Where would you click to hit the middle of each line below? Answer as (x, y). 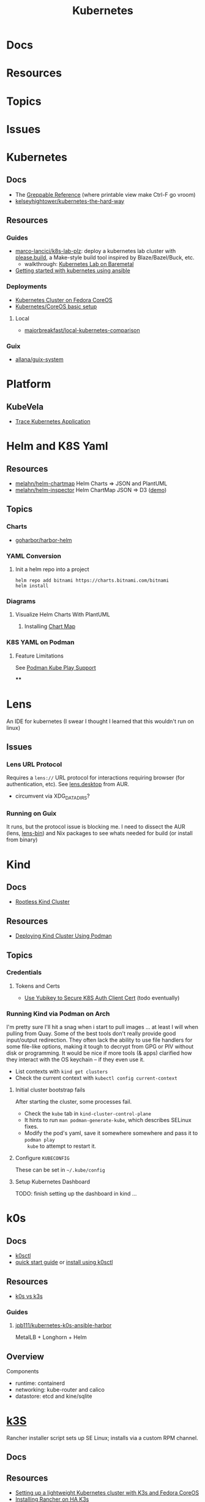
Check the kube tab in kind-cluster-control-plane (88, 1113)
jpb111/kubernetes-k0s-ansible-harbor (63, 1326)
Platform (29, 384)
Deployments (27, 287)
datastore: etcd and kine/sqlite (54, 1396)
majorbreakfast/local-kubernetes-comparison (82, 330)
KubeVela (25, 407)
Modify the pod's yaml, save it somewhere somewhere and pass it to (111, 1133)
